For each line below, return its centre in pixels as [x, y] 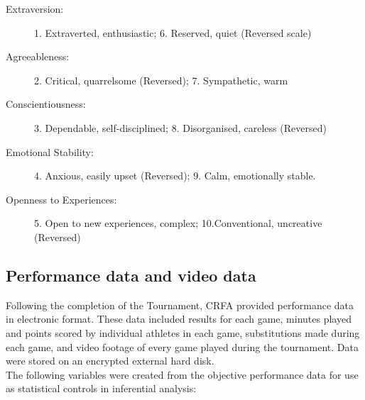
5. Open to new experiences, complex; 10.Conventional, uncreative [178, 223]
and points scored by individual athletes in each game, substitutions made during [183, 332]
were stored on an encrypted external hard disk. [110, 361]
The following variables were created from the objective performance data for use [182, 374]
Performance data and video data [131, 275]
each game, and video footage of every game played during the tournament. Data [182, 346]
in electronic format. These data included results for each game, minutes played [179, 319]
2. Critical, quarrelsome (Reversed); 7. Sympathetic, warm [161, 80]
